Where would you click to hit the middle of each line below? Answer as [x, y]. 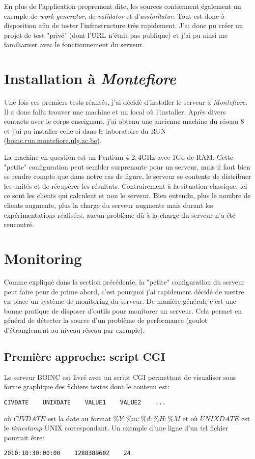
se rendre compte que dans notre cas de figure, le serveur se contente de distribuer [127, 176]
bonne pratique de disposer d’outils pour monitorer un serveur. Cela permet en [123, 310]
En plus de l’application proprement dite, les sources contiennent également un [123, 6]
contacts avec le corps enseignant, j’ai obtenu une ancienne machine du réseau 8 [124, 121]
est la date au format [79, 418]
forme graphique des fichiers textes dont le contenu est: [87, 387]
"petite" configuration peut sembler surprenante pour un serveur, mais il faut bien [127, 166]
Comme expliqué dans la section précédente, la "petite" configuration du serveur [124, 281]
